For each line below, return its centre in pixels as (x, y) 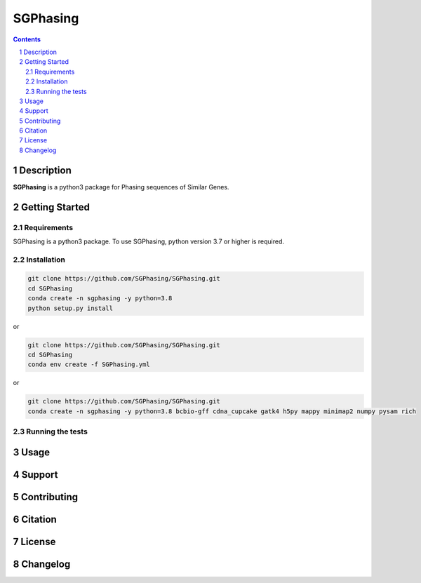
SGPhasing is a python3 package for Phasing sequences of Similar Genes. (121, 187)
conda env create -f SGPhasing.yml (89, 364)
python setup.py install (71, 308)
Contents (27, 39)
